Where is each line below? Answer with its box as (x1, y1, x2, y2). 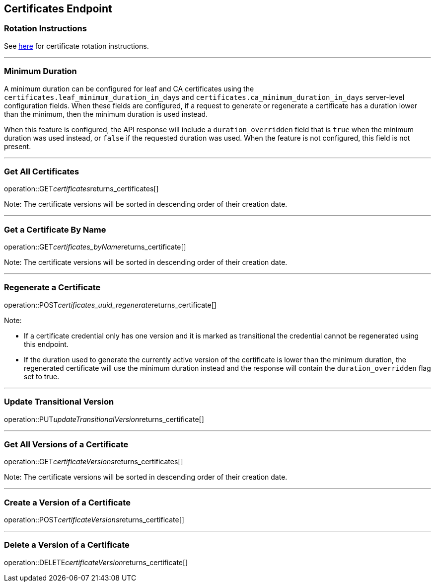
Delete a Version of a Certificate (4, 540, 130, 550)
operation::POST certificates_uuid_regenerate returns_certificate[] (4, 300, 217, 309)
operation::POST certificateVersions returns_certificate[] (4, 515, 184, 524)
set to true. (24, 372, 60, 381)
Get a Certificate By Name (4, 224, 106, 235)
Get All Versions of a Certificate (4, 439, 129, 449)
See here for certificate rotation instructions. (4, 41, 149, 50)
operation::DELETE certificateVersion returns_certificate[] (4, 558, 188, 567)
